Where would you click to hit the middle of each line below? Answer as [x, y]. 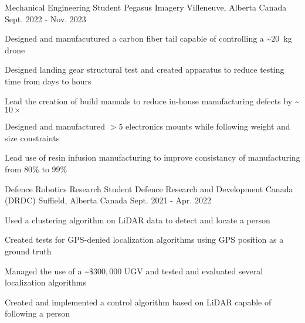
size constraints [32, 137]
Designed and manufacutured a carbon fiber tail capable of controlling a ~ [138, 38]
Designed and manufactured [55, 126]
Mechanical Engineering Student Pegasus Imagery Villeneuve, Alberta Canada [146, 7]
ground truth [28, 251]
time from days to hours [48, 81]
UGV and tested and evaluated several [194, 271]
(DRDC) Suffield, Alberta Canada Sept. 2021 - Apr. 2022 [108, 200]
